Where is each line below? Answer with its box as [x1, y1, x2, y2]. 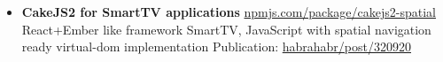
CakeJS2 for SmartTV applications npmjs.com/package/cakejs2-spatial [21, 3, 436, 20]
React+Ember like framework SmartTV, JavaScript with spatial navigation [21, 19, 431, 38]
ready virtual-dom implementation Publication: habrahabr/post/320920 [21, 37, 411, 56]
